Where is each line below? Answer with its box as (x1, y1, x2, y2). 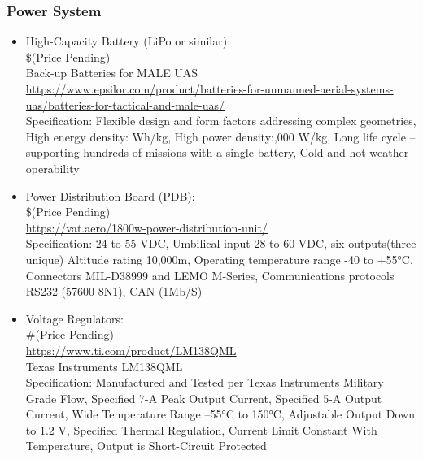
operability (25, 159, 80, 176)
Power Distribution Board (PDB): (25, 187, 195, 204)
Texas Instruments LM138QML (25, 357, 183, 375)
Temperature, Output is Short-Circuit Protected (25, 437, 267, 454)
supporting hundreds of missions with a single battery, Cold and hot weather (25, 144, 409, 161)
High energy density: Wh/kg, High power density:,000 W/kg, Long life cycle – (25, 128, 416, 145)
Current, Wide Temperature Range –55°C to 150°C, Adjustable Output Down (25, 405, 415, 422)
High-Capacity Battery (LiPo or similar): (25, 32, 231, 50)
